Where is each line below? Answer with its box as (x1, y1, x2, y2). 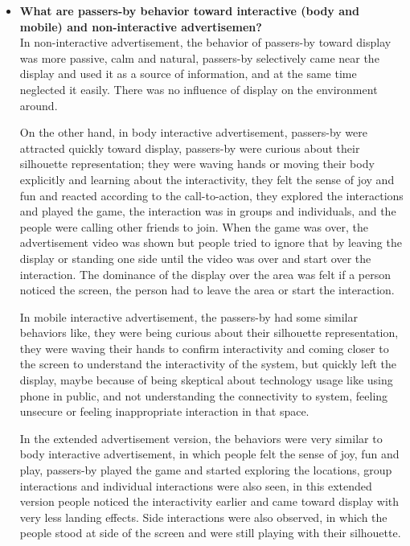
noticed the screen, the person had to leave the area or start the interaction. (19, 281, 395, 298)
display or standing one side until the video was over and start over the (19, 249, 371, 266)
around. (19, 96, 58, 113)
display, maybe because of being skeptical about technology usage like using (19, 372, 393, 388)
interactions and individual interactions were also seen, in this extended (19, 477, 372, 494)
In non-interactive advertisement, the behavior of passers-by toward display (19, 34, 392, 51)
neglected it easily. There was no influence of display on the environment (19, 80, 378, 97)
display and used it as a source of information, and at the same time (19, 65, 357, 82)
